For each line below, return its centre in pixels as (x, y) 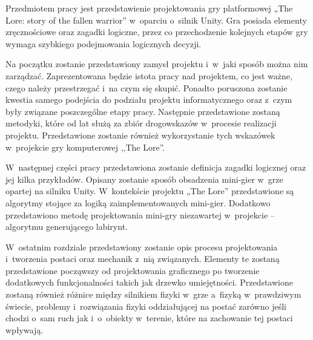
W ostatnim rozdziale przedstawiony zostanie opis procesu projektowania (142, 247)
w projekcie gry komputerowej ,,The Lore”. (85, 147)
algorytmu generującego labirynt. (67, 227)
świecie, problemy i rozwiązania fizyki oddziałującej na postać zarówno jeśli (146, 306)
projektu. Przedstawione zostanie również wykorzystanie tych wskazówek (140, 135)
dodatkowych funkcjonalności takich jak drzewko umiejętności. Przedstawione (149, 282)
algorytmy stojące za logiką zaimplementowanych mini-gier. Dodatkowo (138, 202)
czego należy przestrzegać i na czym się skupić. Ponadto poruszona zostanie (147, 87)
